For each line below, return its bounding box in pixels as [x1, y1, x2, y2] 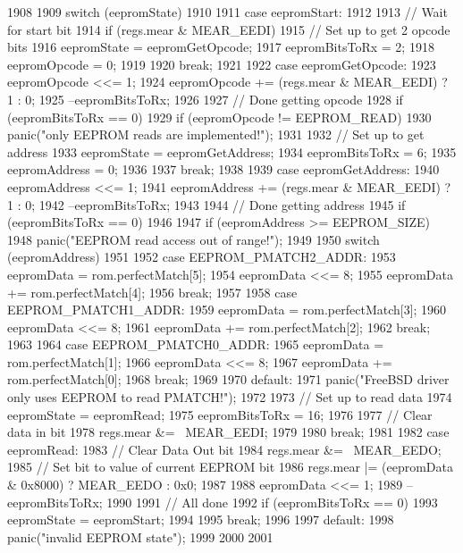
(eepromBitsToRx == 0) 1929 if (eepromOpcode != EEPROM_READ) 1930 [7, 107, 432, 126]
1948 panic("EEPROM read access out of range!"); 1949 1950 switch [7, 230, 380, 248]
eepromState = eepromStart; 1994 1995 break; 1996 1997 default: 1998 [7, 510, 394, 529]
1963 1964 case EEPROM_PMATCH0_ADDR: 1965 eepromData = [7, 335, 384, 354]
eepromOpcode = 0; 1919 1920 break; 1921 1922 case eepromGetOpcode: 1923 [7, 54, 436, 73]
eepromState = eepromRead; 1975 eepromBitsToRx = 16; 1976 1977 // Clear [7, 405, 433, 423]
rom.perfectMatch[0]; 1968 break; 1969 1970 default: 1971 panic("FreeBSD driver [7, 370, 450, 389]
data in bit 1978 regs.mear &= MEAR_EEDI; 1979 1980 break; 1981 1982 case [7, 423, 450, 441]
